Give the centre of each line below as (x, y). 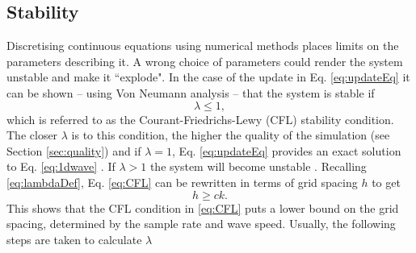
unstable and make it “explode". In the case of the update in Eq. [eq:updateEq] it (208, 77)
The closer (32, 135)
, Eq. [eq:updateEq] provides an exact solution (287, 150)
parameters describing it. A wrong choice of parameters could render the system (205, 61)
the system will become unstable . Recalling (258, 166)
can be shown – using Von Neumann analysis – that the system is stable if (191, 92)
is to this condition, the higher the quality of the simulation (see (231, 135)
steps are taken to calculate (74, 239)
